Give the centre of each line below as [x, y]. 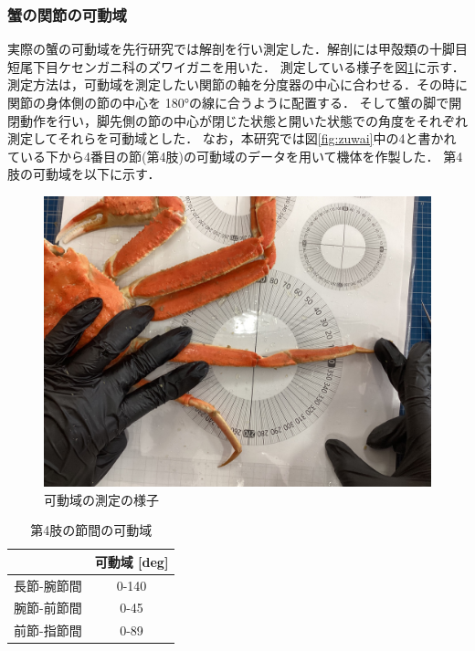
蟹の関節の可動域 [67, 14]
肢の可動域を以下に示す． [84, 174]
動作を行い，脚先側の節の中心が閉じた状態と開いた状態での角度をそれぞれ [243, 120]
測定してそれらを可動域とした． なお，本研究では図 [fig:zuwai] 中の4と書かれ [232, 138]
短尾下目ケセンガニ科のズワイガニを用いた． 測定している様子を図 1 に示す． [236, 66]
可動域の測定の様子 [101, 499]
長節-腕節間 [48, 585]
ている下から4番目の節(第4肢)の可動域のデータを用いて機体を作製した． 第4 [235, 156]
